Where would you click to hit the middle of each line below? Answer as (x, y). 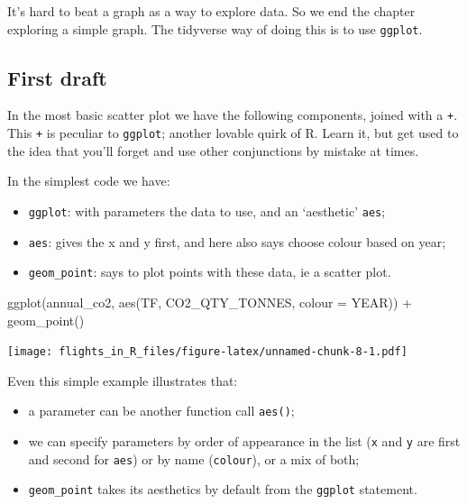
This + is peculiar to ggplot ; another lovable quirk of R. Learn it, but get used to (233, 133)
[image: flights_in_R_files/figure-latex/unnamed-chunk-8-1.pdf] (207, 352)
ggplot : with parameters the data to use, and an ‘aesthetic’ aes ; (207, 211)
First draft (57, 77)
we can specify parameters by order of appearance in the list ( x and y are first (244, 441)
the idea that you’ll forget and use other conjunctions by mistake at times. (213, 150)
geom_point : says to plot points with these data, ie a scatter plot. (210, 272)
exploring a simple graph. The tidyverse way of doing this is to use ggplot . (215, 28)
